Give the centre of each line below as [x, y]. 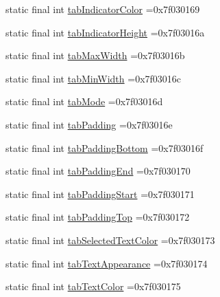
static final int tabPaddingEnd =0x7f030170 [98, 171]
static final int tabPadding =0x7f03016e [89, 124]
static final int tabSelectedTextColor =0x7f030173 [110, 240]
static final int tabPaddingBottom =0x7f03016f [105, 147]
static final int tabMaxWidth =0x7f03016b [95, 55]
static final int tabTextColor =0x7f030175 [93, 286]
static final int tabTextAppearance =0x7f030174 [107, 263]
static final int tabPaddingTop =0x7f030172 [98, 217]
